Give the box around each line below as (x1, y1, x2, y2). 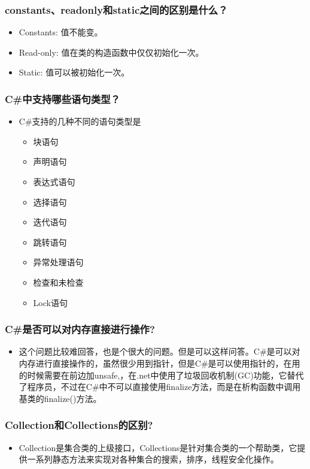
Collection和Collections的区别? (5, 417, 153, 432)
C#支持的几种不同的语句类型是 (19, 115, 141, 128)
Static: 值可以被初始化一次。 (19, 66, 130, 78)
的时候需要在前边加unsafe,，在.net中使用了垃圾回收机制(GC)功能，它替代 (19, 368, 304, 381)
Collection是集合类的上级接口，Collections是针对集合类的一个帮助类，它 (19, 441, 297, 453)
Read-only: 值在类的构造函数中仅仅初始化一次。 (19, 46, 204, 58)
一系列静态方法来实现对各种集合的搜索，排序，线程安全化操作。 (27, 453, 279, 465)
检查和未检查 (33, 276, 84, 288)
